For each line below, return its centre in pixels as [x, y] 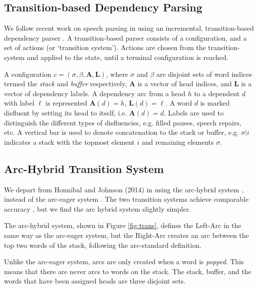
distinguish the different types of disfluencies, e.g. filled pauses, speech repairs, [123, 122]
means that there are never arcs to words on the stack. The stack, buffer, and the [128, 271]
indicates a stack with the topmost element [69, 142]
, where [117, 74]
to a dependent [217, 93]
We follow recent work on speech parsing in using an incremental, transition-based [129, 28]
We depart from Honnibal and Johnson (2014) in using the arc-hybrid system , [124, 189]
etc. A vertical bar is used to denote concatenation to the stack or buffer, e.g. [122, 132]
